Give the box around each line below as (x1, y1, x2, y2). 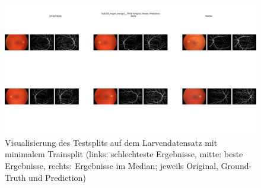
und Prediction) (28, 171, 86, 183)
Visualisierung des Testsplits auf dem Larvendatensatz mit (5, 136, 218, 148)
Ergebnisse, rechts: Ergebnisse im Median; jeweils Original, (5, 159, 218, 171)
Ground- (221, 159, 252, 171)
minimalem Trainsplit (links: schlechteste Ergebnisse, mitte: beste (5, 148, 243, 160)
